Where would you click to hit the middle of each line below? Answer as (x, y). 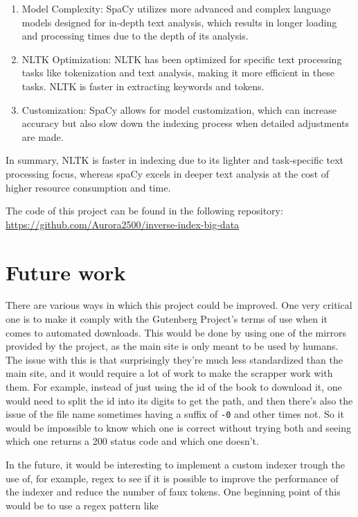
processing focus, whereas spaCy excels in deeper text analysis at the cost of (168, 173)
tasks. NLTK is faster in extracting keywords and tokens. (143, 86)
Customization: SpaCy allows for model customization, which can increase (179, 109)
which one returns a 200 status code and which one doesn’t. (132, 441)
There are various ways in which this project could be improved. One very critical (179, 305)
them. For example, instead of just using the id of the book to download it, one (174, 387)
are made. (43, 136)
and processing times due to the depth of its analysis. (135, 36)
